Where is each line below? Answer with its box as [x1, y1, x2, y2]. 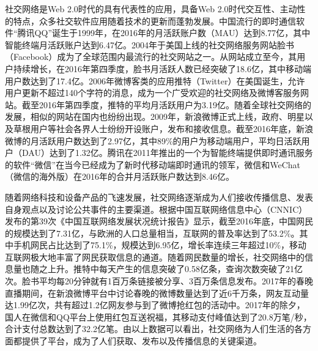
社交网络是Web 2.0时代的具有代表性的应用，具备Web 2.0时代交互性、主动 [5, 2, 297, 15]
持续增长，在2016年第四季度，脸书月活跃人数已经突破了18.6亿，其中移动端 [13, 62, 311, 75]
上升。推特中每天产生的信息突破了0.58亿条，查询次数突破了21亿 [47, 262, 303, 275]
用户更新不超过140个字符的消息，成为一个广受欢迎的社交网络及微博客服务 [5, 86, 300, 99]
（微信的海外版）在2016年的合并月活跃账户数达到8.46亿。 [5, 170, 234, 183]
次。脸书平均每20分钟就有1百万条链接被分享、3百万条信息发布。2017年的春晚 [5, 275, 313, 287]
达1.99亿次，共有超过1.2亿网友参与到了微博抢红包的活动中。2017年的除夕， [5, 298, 305, 311]
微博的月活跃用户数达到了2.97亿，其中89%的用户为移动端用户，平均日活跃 [5, 134, 301, 147]
